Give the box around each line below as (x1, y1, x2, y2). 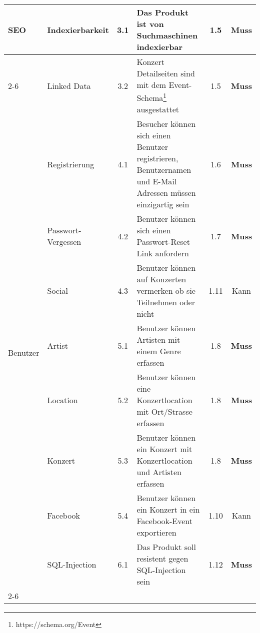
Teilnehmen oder (136, 296, 195, 308)
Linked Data (47, 79, 91, 91)
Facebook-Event (136, 515, 193, 527)
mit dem (136, 79, 166, 90)
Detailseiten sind (136, 67, 195, 79)
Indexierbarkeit (47, 23, 109, 35)
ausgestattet (136, 103, 179, 115)
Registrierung (47, 158, 94, 170)
